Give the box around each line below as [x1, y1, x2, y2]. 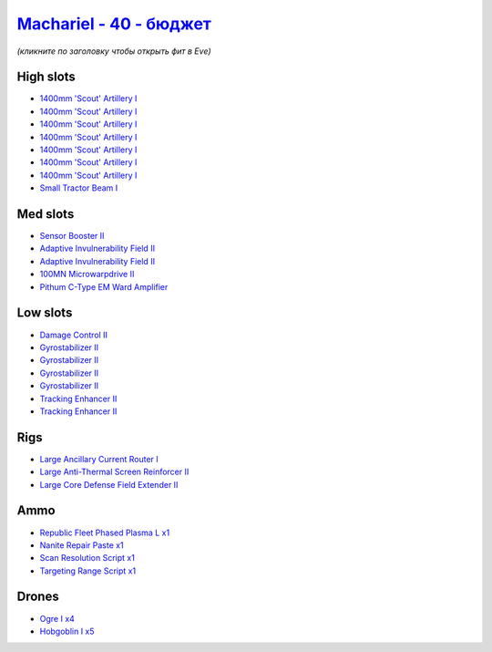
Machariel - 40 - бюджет [16, 14, 211, 34]
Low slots [16, 305, 73, 321]
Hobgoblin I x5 [39, 626, 95, 636]
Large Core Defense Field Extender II [39, 479, 179, 490]
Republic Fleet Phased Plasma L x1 [39, 527, 170, 538]
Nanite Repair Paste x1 [39, 539, 124, 551]
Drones [16, 589, 59, 605]
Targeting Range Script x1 [39, 565, 137, 576]
